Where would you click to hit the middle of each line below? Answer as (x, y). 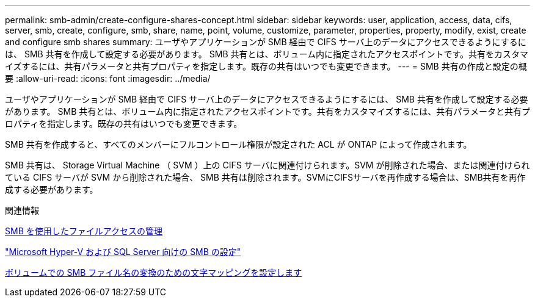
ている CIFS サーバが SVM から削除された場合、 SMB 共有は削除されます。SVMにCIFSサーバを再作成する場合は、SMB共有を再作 (265, 177)
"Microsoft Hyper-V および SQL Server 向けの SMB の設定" (123, 252)
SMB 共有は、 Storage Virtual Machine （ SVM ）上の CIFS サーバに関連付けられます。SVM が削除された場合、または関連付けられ (267, 165)
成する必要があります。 (52, 189)
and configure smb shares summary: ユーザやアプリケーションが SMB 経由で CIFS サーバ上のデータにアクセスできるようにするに (266, 42)
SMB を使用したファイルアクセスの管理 (84, 231)
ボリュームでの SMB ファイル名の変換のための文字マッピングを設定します (154, 272)
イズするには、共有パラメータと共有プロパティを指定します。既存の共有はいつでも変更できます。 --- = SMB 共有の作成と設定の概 (266, 66)
